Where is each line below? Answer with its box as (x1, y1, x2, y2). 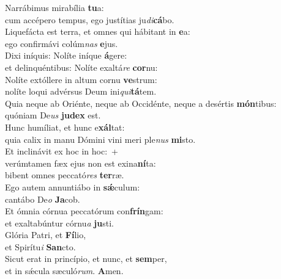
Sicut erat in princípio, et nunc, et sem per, (5, 252, 167, 265)
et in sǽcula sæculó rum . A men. (5, 264, 124, 277)
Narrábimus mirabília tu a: (5, 1, 104, 13)
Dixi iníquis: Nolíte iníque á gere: (5, 49, 127, 62)
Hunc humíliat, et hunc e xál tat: (5, 120, 125, 133)
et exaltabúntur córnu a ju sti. (5, 216, 114, 229)
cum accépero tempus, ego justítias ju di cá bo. (5, 13, 174, 26)
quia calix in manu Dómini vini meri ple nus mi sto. (5, 132, 196, 145)
